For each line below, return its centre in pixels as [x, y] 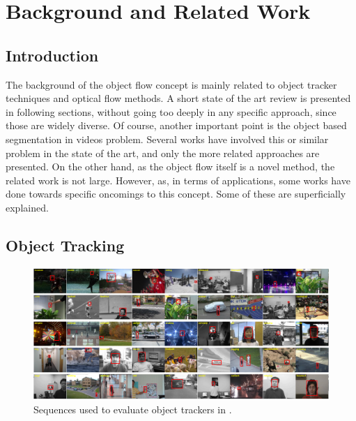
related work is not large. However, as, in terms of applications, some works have [178, 180]
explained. [27, 207]
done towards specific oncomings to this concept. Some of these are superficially [176, 194]
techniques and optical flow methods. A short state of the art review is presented [178, 98]
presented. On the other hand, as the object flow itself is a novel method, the [170, 167]
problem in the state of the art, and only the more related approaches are [163, 153]
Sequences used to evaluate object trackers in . [133, 409]
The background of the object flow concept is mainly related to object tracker [171, 84]
